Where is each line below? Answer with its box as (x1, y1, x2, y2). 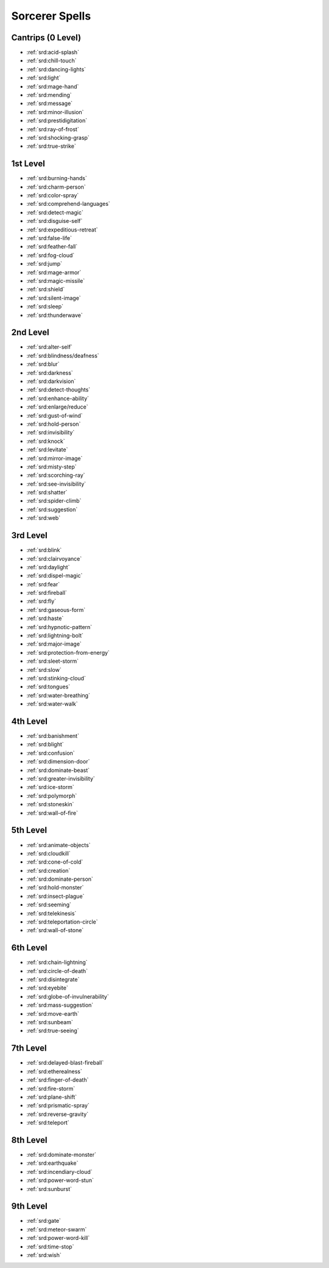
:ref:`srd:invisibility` (26, 429, 75, 436)
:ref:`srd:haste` (26, 614, 64, 622)
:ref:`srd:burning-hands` (26, 175, 88, 182)
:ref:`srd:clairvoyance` (26, 555, 82, 562)
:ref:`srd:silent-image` (26, 294, 82, 302)
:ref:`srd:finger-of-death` (26, 1076, 89, 1084)
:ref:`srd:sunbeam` (26, 1019, 73, 1026)
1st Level (11, 159, 45, 169)
